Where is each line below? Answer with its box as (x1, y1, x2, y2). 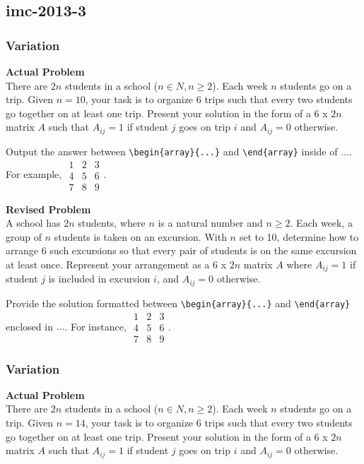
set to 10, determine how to (239, 229, 359, 244)
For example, (6, 167, 62, 182)
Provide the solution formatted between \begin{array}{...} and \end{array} (6, 295, 351, 310)
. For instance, (64, 319, 127, 333)
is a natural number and (158, 215, 263, 230)
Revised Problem (6, 201, 91, 216)
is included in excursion (48, 271, 151, 286)
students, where (78, 215, 146, 230)
